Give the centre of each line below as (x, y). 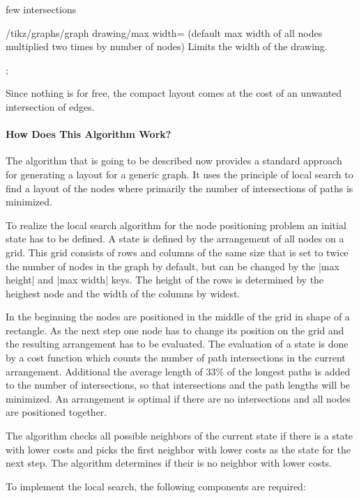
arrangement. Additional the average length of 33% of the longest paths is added (178, 371)
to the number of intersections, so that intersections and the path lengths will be (178, 385)
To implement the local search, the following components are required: (156, 486)
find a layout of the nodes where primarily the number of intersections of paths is (179, 188)
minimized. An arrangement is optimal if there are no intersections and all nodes (178, 398)
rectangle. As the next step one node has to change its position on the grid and (175, 330)
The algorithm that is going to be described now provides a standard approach (174, 161)
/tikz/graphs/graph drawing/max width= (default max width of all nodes (164, 32)
